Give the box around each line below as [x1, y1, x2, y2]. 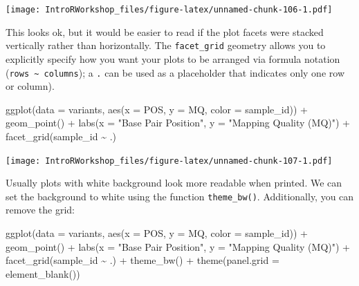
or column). [6, 79, 55, 93]
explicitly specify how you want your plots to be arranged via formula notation [6, 51, 340, 66]
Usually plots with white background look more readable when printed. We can [6, 175, 342, 190]
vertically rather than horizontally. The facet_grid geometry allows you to [6, 38, 326, 53]
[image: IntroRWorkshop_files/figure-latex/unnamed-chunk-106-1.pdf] [6, 5, 333, 15]
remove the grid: [6, 202, 75, 217]
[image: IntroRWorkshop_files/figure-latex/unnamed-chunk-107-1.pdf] [6, 155, 333, 166]
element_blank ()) [6, 266, 80, 280]
